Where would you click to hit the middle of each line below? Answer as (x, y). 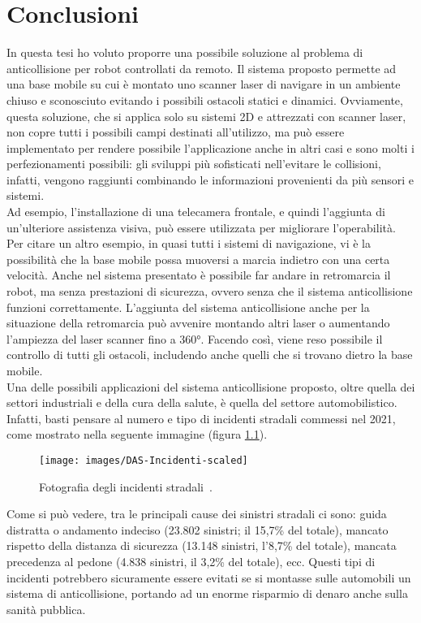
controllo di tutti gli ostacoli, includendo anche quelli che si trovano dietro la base (210, 355)
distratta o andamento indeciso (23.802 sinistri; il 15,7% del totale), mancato (198, 529)
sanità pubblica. (46, 609)
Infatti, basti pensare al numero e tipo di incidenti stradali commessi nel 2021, (201, 418)
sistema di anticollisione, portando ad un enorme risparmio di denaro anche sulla (207, 593)
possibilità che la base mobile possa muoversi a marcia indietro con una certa (198, 259)
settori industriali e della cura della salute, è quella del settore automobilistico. (202, 402)
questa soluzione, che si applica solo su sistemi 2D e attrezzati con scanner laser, (206, 116)
